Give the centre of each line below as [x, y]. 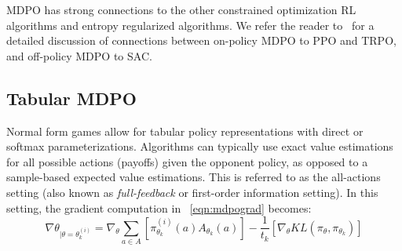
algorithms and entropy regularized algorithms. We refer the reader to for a [190, 25]
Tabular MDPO [71, 98]
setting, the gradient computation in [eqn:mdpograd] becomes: [159, 207]
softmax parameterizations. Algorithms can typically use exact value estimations [200, 146]
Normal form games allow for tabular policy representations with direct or [185, 131]
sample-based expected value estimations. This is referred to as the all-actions [194, 177]
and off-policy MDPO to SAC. [79, 55]
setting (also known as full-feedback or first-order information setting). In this [192, 192]
